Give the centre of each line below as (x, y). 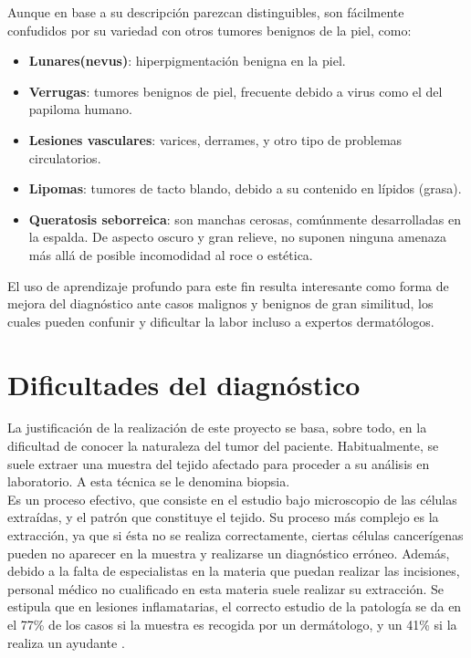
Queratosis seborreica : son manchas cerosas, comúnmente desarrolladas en (245, 219)
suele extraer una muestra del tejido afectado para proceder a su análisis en (219, 463)
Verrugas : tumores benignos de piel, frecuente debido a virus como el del (235, 91)
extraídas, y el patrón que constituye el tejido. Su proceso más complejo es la (223, 517)
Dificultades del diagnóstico (184, 384)
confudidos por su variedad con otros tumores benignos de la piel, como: (209, 30)
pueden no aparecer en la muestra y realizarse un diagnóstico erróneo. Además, (229, 553)
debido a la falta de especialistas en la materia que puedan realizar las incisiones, (234, 571)
